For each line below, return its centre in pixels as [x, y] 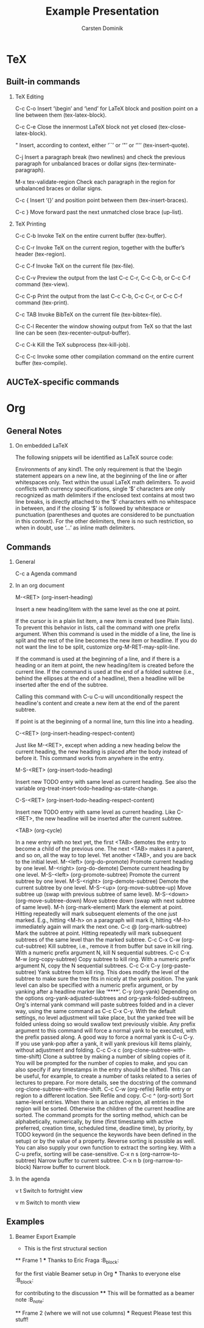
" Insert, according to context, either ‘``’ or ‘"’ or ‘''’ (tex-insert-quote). [102, 145]
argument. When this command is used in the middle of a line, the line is [105, 633]
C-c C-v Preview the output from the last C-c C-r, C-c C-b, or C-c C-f [103, 278]
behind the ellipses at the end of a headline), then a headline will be [100, 678]
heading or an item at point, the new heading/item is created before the [104, 665]
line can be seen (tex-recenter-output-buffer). [73, 333]
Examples [25, 1222]
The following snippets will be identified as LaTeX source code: [94, 457]
